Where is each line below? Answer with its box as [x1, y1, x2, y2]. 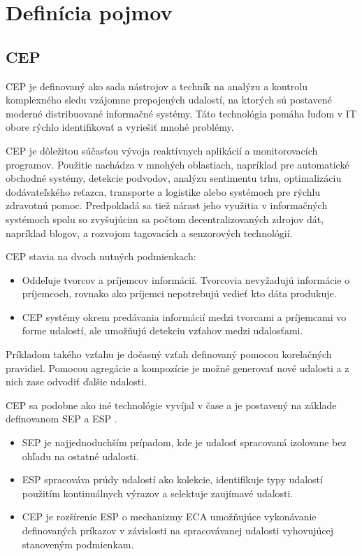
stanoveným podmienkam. [22, 536, 134, 551]
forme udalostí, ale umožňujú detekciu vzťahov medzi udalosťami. [22, 323, 303, 338]
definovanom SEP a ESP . [6, 411, 117, 426]
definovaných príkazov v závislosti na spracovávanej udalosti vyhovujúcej [22, 523, 334, 538]
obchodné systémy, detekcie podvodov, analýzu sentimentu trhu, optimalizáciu [6, 171, 342, 185]
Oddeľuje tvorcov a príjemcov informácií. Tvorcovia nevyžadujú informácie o [22, 272, 350, 287]
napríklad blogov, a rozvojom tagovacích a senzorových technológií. [6, 225, 293, 240]
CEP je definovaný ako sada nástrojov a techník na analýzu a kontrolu [6, 78, 307, 93]
